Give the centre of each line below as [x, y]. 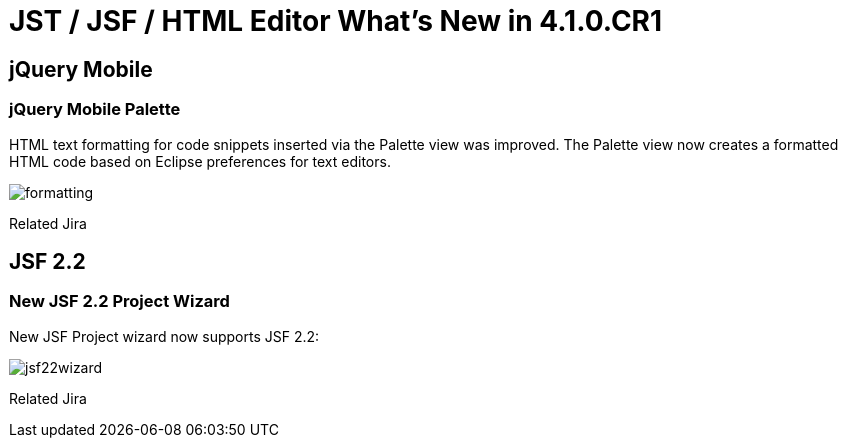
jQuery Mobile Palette [95, 109]
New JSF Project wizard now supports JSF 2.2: [164, 336]
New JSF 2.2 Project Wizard [119, 301]
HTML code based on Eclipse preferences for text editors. [200, 161]
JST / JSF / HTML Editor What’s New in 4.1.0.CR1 [336, 21]
